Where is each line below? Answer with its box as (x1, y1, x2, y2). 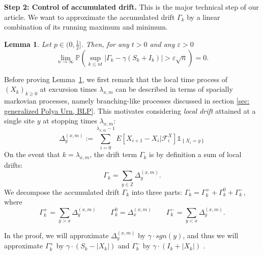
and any (150, 38, 175, 49)
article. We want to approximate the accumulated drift (4, 11, 175, 22)
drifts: (4, 159, 23, 170)
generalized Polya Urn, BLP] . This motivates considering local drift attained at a (4, 105, 256, 116)
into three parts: (131, 186, 183, 197)
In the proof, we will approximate (4, 229, 109, 240)
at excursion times (40, 84, 97, 94)
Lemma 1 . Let (4, 38, 51, 49)
